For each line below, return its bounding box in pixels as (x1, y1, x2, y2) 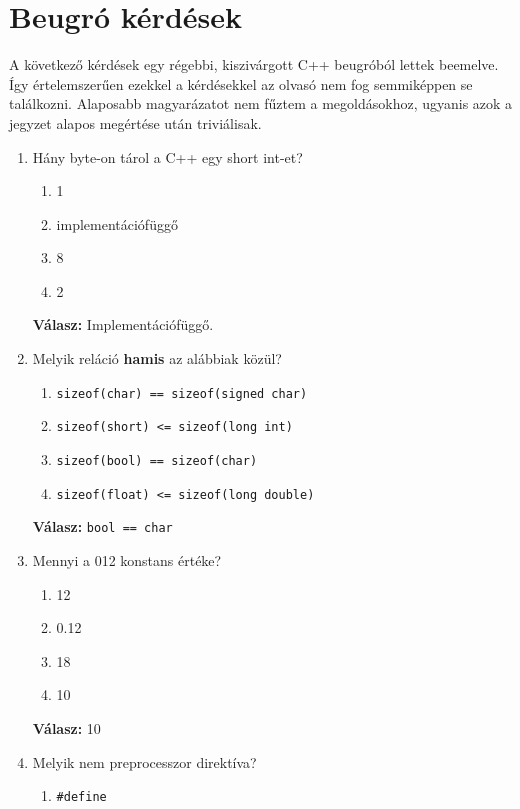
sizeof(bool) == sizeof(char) (56, 453, 258, 468)
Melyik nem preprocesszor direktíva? (32, 751, 257, 772)
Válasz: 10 (32, 717, 101, 738)
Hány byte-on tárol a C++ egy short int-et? (32, 146, 303, 167)
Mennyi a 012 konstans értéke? (32, 549, 222, 570)
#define (56, 790, 107, 805)
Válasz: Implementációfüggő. (32, 314, 214, 335)
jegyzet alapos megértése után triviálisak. (9, 112, 262, 133)
